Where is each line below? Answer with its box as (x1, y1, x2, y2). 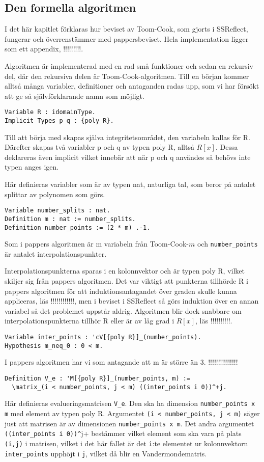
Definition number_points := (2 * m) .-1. (5, 224, 151, 231)
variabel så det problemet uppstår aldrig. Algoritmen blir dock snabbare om (5, 305, 242, 316)
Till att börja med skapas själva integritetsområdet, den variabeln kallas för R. (5, 131, 251, 142)
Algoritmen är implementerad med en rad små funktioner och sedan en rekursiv (5, 60, 253, 71)
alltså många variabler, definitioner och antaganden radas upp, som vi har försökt (5, 80, 259, 91)
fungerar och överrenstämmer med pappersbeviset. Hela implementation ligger (5, 33, 249, 44)
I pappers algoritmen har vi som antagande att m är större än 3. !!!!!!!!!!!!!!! (5, 357, 238, 367)
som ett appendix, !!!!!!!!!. (5, 43, 83, 54)
